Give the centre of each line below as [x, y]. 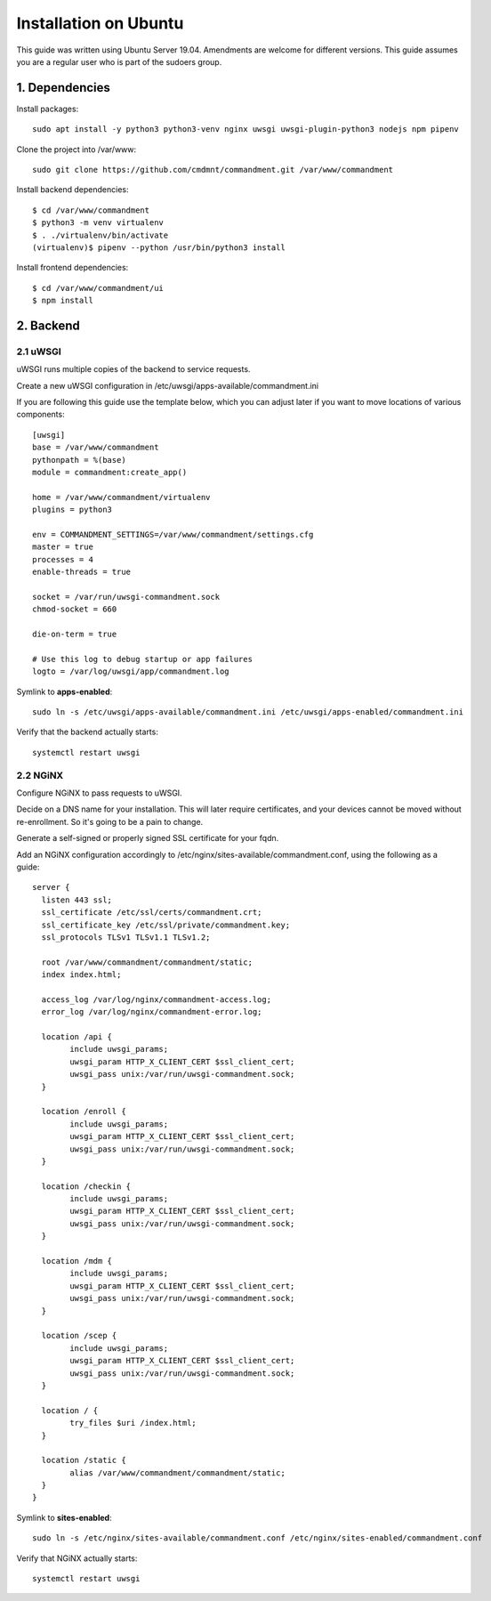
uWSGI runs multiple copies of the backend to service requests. [133, 369]
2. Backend [48, 325]
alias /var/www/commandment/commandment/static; [178, 1472]
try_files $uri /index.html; [133, 1423]
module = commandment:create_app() [110, 473]
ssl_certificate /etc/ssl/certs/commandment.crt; [152, 913]
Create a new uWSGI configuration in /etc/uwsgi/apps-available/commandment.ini [168, 385]
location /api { [77, 1037]
